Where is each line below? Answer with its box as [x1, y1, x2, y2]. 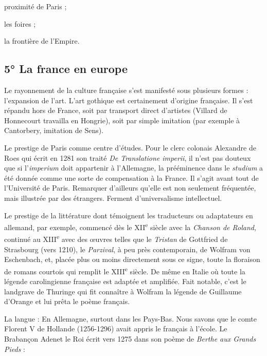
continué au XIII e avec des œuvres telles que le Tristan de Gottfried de [4, 232, 228, 245]
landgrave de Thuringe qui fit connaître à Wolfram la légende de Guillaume [4, 286, 242, 296]
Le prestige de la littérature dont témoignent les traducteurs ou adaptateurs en [4, 210, 253, 220]
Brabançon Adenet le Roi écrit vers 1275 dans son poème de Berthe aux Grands [4, 333, 256, 344]
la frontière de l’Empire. [4, 35, 80, 46]
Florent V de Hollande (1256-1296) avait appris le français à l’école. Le [4, 323, 227, 334]
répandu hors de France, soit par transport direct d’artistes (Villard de [4, 105, 227, 116]
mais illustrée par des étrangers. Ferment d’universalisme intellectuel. [4, 192, 222, 203]
